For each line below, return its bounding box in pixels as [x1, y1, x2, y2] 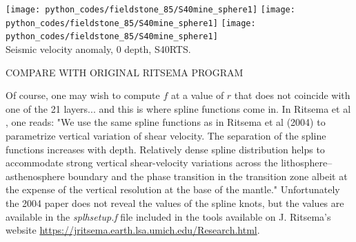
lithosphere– [281, 155, 333, 170]
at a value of [170, 88, 224, 102]
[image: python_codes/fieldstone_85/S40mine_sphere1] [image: [6, 5, 295, 14]
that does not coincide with [234, 88, 350, 102]
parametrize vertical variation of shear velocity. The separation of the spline [6, 128, 326, 142]
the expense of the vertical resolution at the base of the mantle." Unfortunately [6, 182, 340, 197]
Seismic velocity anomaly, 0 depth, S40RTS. [6, 41, 191, 56]
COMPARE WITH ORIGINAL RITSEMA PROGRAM [6, 65, 244, 79]
